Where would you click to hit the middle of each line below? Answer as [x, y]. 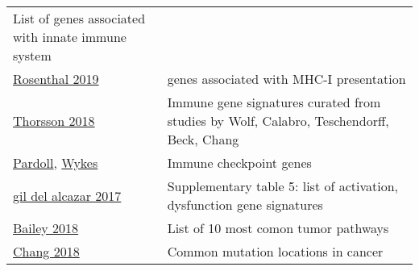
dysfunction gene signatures [245, 204]
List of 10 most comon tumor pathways [278, 228]
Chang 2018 [46, 251]
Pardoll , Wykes [56, 163]
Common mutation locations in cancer [275, 251]
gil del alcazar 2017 [67, 195]
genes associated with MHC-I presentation [286, 79]
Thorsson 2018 [54, 121]
